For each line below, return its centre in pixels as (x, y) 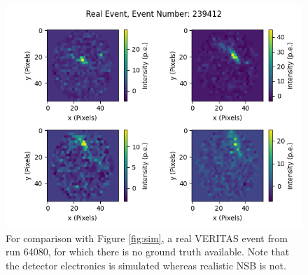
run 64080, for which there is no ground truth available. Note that (148, 252)
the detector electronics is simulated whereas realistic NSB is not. (146, 265)
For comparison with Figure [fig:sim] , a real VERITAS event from (147, 238)
